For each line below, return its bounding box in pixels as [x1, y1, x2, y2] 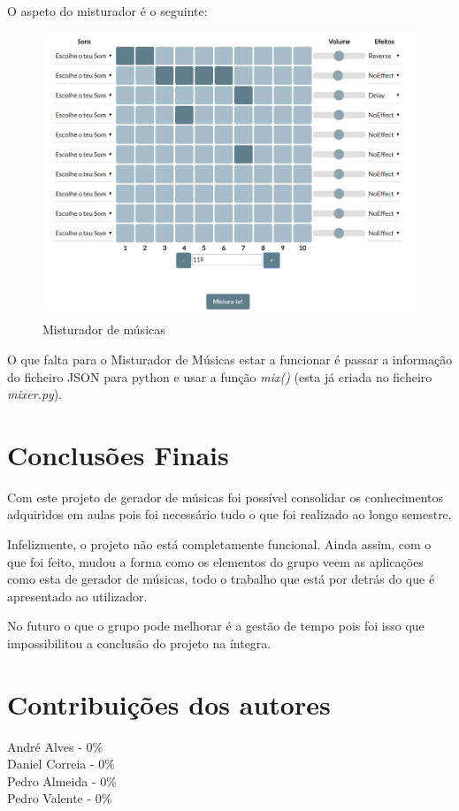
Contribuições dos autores [7, 685, 331, 722]
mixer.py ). [7, 385, 63, 403]
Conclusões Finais [7, 436, 229, 472]
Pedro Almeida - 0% [7, 771, 117, 790]
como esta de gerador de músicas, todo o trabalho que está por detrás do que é [7, 570, 435, 588]
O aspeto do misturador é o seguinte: [7, 2, 208, 19]
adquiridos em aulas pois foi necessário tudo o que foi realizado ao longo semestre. [7, 505, 452, 524]
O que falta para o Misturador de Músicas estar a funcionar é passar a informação [7, 349, 453, 368]
